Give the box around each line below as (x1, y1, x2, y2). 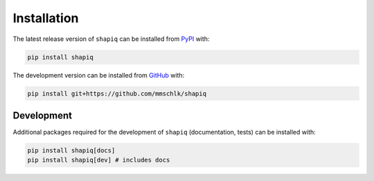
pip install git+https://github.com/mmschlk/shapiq (27, 89, 207, 97)
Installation (12, 10, 79, 26)
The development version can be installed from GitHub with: (12, 71, 185, 79)
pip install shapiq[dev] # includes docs (27, 156, 170, 164)
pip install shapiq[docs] (27, 146, 116, 154)
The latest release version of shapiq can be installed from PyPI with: (12, 35, 210, 43)
